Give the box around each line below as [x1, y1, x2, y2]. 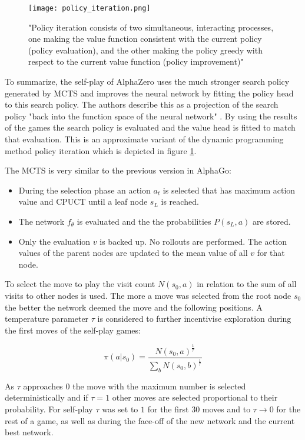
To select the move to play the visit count [5, 278, 155, 290]
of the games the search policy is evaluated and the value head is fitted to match [5, 121, 296, 134]
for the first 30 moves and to [147, 402, 251, 415]
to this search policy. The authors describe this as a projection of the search [5, 98, 279, 111]
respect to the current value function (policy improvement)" [28, 55, 244, 68]
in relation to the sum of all [197, 278, 297, 290]
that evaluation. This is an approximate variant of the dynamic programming [5, 133, 284, 145]
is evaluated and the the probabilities [77, 215, 211, 227]
